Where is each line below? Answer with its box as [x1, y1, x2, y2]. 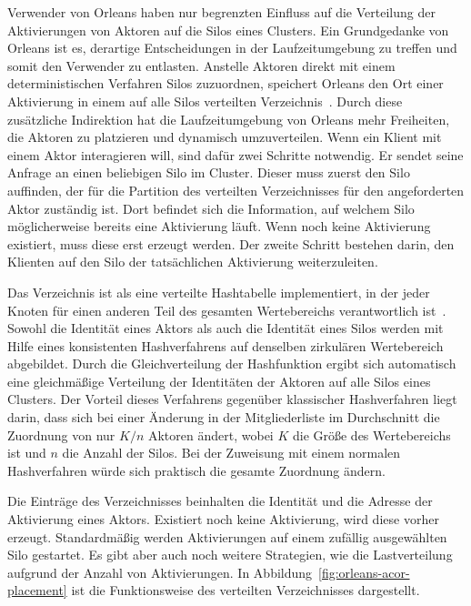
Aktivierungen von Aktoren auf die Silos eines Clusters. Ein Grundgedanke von [7, 20, 449, 39]
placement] [7, 581, 67, 600]
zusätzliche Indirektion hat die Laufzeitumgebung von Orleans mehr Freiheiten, [7, 109, 450, 128]
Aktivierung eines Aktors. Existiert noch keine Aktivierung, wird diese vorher [7, 510, 439, 529]
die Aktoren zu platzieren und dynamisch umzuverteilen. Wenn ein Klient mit [7, 127, 442, 146]
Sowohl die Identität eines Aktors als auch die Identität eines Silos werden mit [7, 318, 444, 338]
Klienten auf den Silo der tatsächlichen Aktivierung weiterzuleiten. [7, 252, 378, 271]
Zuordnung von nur [7, 425, 115, 444]
